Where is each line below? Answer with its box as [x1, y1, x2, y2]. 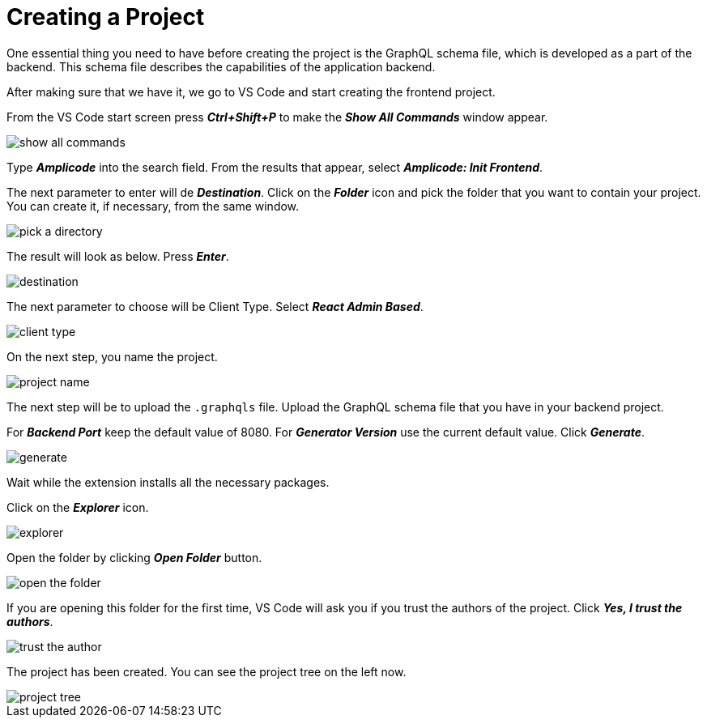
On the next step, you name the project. [6, 349, 218, 364]
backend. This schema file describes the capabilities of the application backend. [6, 59, 436, 74]
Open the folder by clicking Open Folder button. [6, 550, 262, 564]
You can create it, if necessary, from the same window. [6, 198, 300, 213]
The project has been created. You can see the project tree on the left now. [6, 664, 407, 679]
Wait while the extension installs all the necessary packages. [6, 475, 330, 489]
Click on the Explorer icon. [6, 500, 149, 514]
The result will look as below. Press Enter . [6, 249, 229, 263]
